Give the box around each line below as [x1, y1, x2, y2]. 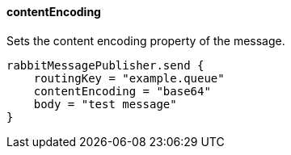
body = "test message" [33, 97, 177, 111]
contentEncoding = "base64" [33, 84, 211, 98]
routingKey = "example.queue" [33, 71, 225, 85]
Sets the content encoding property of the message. [6, 33, 285, 48]
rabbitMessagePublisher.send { [6, 58, 205, 72]
